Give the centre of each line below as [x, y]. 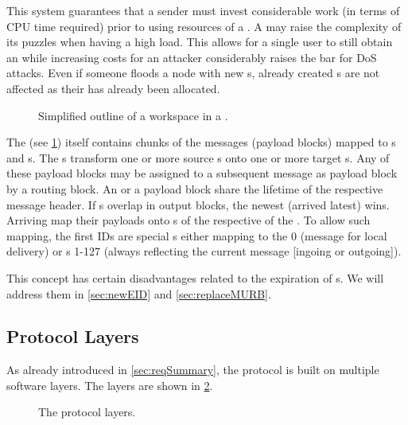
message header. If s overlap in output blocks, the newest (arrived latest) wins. [198, 204]
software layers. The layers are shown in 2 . [110, 385]
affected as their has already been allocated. [113, 88]
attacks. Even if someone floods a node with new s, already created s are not [193, 73]
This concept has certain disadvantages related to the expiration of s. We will [195, 277]
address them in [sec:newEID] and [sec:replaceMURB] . [139, 293]
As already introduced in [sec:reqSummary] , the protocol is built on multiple [193, 370]
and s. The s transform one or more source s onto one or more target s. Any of [198, 157]
